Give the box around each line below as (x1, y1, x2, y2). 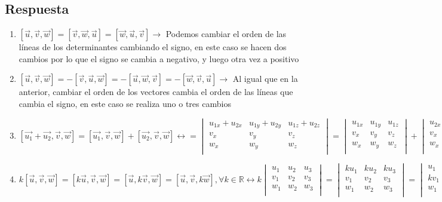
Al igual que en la (232, 72, 298, 85)
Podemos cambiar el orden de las (165, 27, 287, 40)
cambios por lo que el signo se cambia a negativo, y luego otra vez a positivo (19, 52, 299, 65)
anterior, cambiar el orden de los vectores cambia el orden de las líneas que (19, 85, 293, 98)
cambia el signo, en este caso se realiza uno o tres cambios (19, 97, 231, 109)
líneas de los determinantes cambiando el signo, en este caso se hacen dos (19, 41, 287, 53)
